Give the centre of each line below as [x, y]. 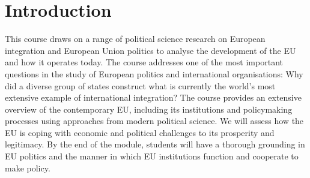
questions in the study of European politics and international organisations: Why [154, 73]
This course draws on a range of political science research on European [135, 39]
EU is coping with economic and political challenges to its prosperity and [140, 132]
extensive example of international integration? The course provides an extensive [153, 97]
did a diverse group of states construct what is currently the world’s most [140, 85]
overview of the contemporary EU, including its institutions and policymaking [149, 109]
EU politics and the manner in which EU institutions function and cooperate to [152, 156]
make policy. [28, 168]
